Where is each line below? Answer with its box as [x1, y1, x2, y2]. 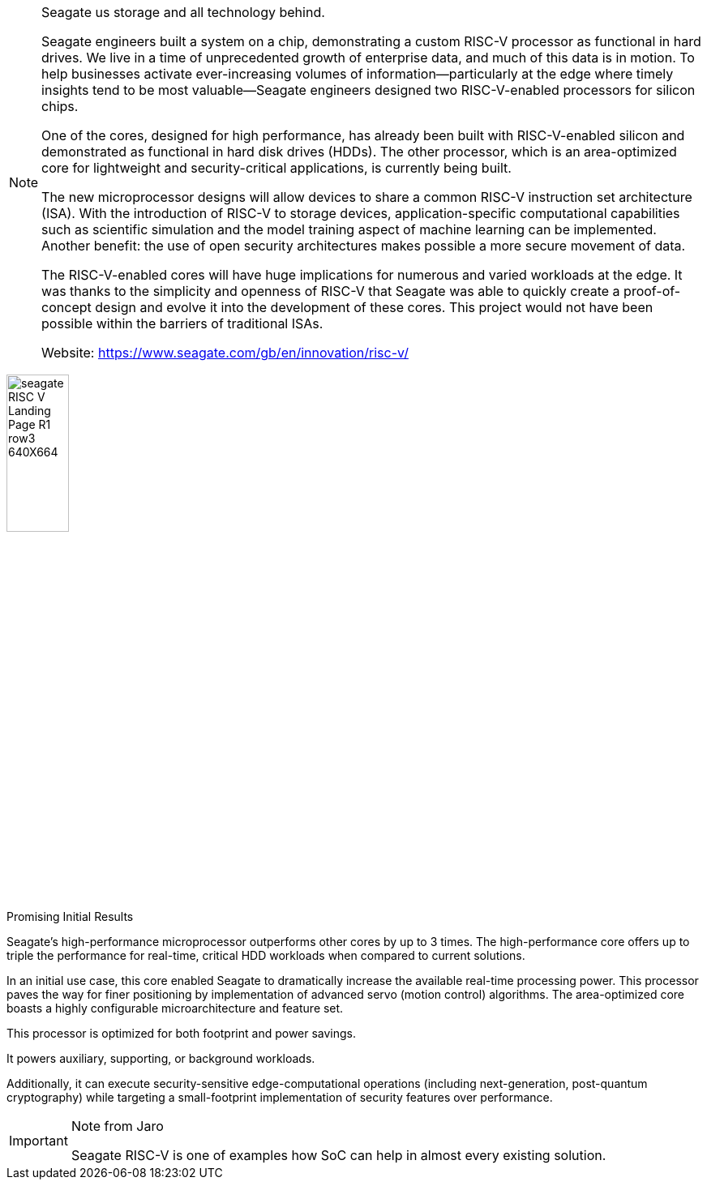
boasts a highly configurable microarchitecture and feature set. [6, 1000, 344, 1015]
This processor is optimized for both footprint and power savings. [6, 1025, 357, 1040]
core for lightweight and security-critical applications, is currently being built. [41, 160, 512, 176]
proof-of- [623, 283, 681, 299]
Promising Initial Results [6, 909, 134, 923]
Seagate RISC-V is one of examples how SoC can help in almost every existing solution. [71, 1146, 606, 1163]
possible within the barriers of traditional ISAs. [41, 315, 324, 332]
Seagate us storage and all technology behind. [41, 4, 325, 20]
